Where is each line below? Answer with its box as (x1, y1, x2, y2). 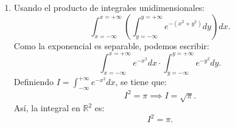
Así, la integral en (13, 101, 80, 114)
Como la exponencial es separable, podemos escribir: (13, 39, 209, 52)
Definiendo (13, 75, 54, 88)
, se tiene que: (115, 75, 167, 88)
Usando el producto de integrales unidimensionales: (13, 1, 205, 13)
